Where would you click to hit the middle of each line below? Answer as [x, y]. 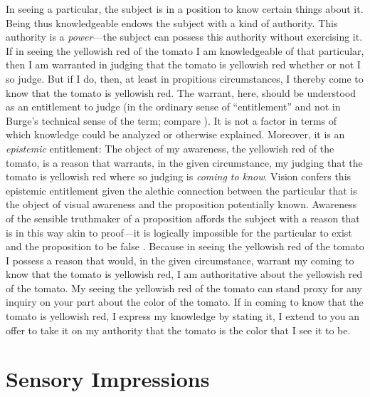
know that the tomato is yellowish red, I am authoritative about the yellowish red [184, 274]
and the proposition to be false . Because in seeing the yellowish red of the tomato [185, 246]
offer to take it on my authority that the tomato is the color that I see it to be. [178, 330]
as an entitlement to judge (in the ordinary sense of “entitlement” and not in [173, 107]
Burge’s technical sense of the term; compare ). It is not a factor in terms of [171, 120]
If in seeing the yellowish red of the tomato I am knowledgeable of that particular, [185, 50]
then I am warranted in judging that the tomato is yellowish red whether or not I [183, 65]
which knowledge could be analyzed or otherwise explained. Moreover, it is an [175, 134]
